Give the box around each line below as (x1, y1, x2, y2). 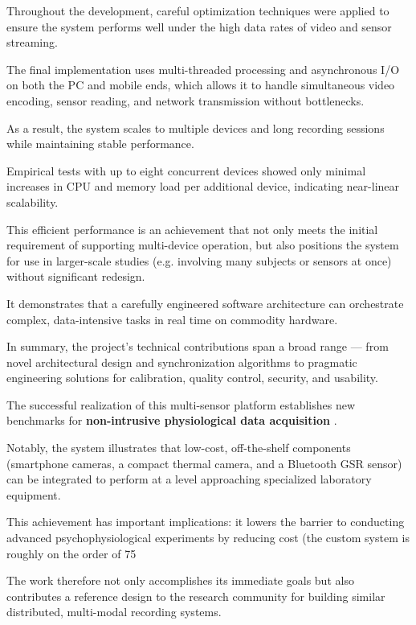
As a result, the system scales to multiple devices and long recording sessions (6, 119, 385, 136)
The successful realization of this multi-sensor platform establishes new (6, 396, 355, 413)
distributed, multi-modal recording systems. (6, 603, 222, 620)
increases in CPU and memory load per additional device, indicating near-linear (6, 178, 400, 195)
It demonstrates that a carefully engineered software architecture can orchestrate (6, 294, 404, 311)
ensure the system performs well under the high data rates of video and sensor (6, 18, 392, 35)
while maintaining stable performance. (6, 135, 194, 152)
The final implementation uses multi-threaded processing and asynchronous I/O (6, 60, 400, 77)
